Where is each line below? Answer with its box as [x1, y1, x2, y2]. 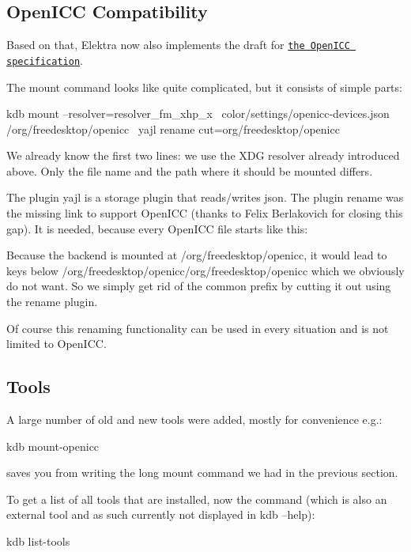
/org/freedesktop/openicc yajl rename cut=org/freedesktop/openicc [6, 120, 340, 137]
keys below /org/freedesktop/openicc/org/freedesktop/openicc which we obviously [6, 262, 405, 278]
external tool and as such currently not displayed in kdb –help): [6, 506, 315, 523]
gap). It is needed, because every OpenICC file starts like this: [6, 220, 308, 236]
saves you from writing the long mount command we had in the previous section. [6, 464, 398, 481]
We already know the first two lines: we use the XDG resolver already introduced [6, 147, 400, 164]
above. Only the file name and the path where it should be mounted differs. [6, 162, 373, 179]
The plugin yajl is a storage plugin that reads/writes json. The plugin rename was [6, 189, 404, 206]
